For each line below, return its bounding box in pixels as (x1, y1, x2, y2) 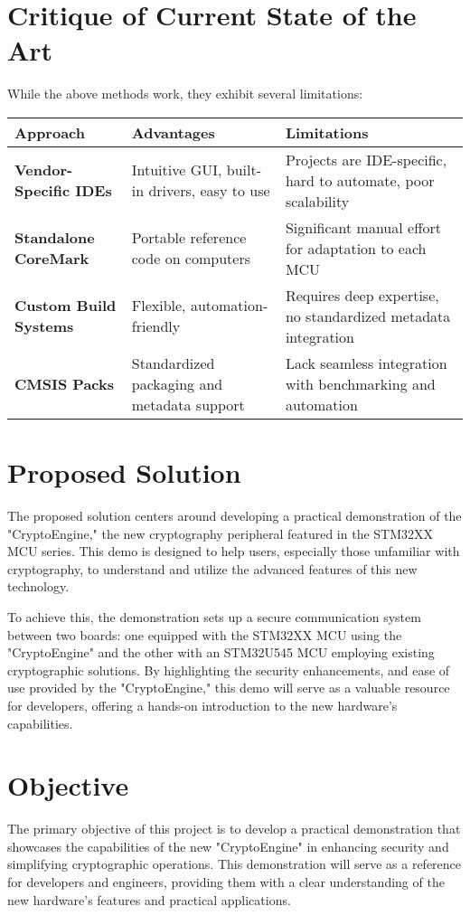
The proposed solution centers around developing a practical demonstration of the (7, 506, 462, 525)
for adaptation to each (285, 237, 427, 259)
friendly (131, 316, 181, 337)
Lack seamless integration (285, 352, 447, 373)
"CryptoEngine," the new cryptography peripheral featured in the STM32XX (7, 524, 434, 542)
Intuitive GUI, (131, 159, 222, 181)
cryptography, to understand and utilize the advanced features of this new (7, 559, 418, 578)
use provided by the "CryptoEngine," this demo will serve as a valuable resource (7, 678, 450, 697)
